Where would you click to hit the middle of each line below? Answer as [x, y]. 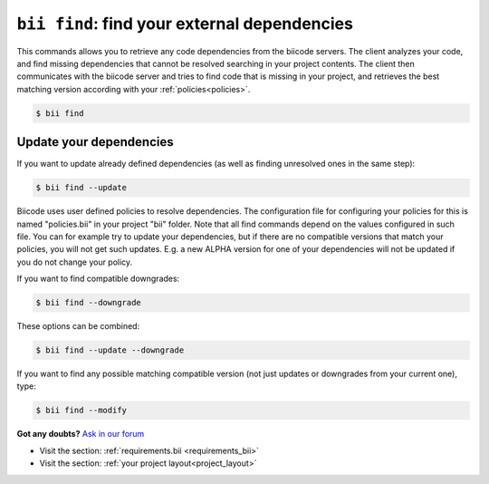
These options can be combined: [78, 326]
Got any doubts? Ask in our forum [81, 434]
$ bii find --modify [81, 411]
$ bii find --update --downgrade [110, 350]
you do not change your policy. [75, 262]
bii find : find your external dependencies [185, 24]
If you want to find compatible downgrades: [98, 279]
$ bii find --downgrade [89, 303]
